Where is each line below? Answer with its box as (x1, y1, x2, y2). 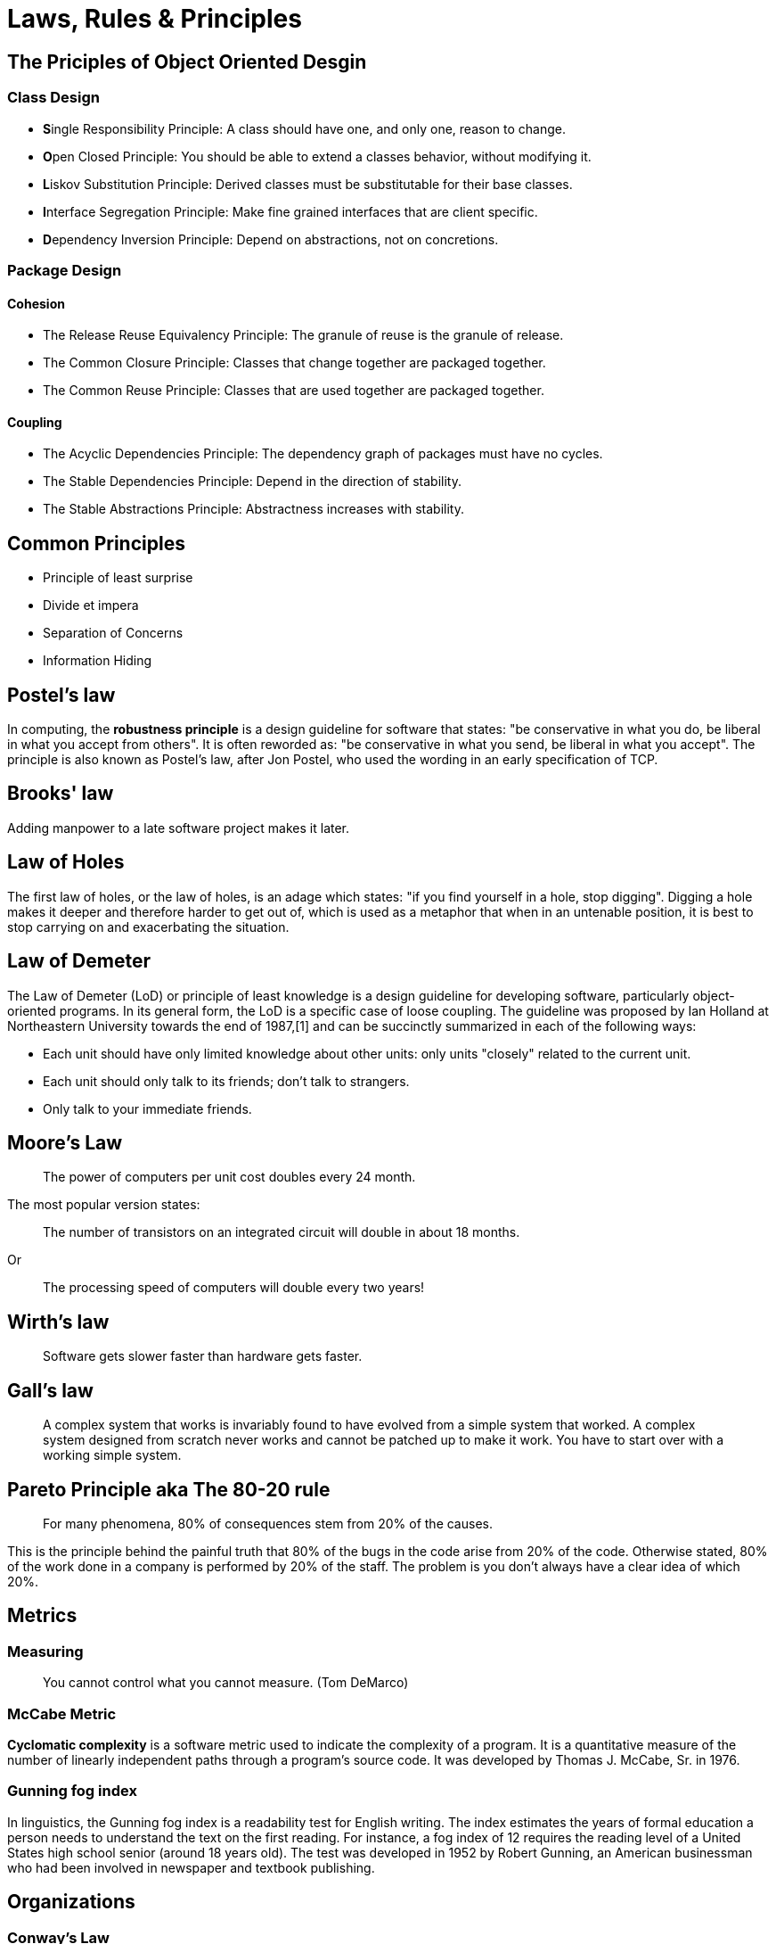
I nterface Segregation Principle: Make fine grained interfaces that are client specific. (43, 203, 538, 219)
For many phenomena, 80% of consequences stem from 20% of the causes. (43, 1515, 493, 1531)
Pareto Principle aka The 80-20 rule (7, 1478, 331, 1501)
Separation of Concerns (43, 625, 184, 641)
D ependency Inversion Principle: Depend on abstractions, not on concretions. (43, 231, 499, 247)
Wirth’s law (7, 1310, 110, 1333)
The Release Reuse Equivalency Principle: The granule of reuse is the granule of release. (43, 327, 564, 343)
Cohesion (7, 295, 65, 311)
